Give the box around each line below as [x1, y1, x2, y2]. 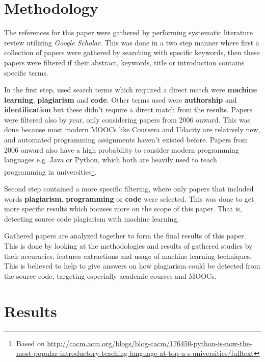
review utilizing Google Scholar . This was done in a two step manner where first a [4, 37, 259, 47]
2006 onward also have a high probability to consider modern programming [4, 144, 239, 155]
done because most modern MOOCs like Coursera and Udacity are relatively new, [4, 124, 260, 135]
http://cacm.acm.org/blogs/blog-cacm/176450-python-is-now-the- [47, 337, 252, 348]
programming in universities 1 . [4, 164, 97, 177]
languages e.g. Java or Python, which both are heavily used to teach [4, 154, 217, 165]
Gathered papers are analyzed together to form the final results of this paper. [4, 230, 246, 241]
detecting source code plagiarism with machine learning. [4, 213, 179, 224]
